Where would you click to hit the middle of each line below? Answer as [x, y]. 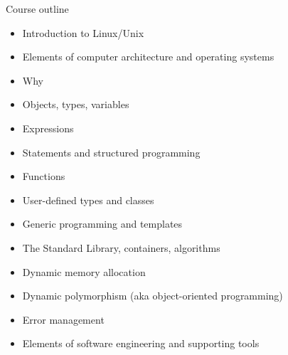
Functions [44, 176]
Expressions [48, 128]
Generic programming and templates [102, 224]
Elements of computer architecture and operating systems [148, 57]
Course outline [37, 9]
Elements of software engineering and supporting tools [141, 343]
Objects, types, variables [76, 104]
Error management [63, 319]
